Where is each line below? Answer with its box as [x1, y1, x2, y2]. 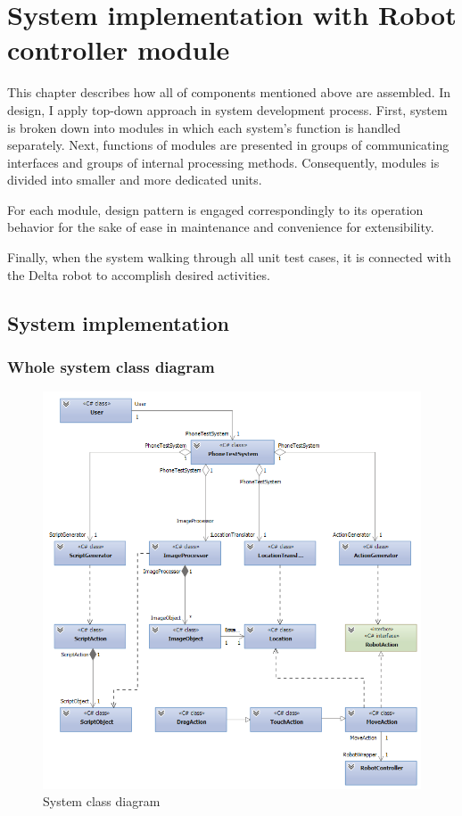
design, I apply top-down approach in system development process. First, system [7, 100, 448, 119]
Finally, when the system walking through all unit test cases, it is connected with [7, 248, 451, 267]
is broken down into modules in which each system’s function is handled [7, 118, 401, 136]
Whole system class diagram [7, 355, 215, 377]
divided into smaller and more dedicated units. [7, 170, 262, 189]
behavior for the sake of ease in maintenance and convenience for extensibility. [7, 218, 434, 236]
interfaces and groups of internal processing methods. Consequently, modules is [7, 152, 440, 171]
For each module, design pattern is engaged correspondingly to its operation [7, 200, 424, 218]
